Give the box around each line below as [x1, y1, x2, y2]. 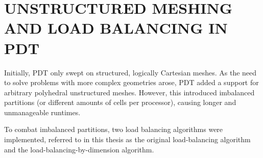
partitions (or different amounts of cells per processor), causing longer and [4, 97, 236, 108]
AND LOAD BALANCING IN [4, 17, 228, 38]
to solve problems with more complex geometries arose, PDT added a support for [4, 77, 259, 88]
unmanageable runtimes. [4, 107, 81, 117]
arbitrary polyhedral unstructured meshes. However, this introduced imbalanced [4, 87, 255, 97]
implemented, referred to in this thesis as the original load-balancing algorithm [4, 134, 251, 145]
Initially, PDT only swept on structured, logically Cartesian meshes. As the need [4, 67, 257, 77]
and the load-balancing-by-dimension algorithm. [4, 144, 154, 154]
